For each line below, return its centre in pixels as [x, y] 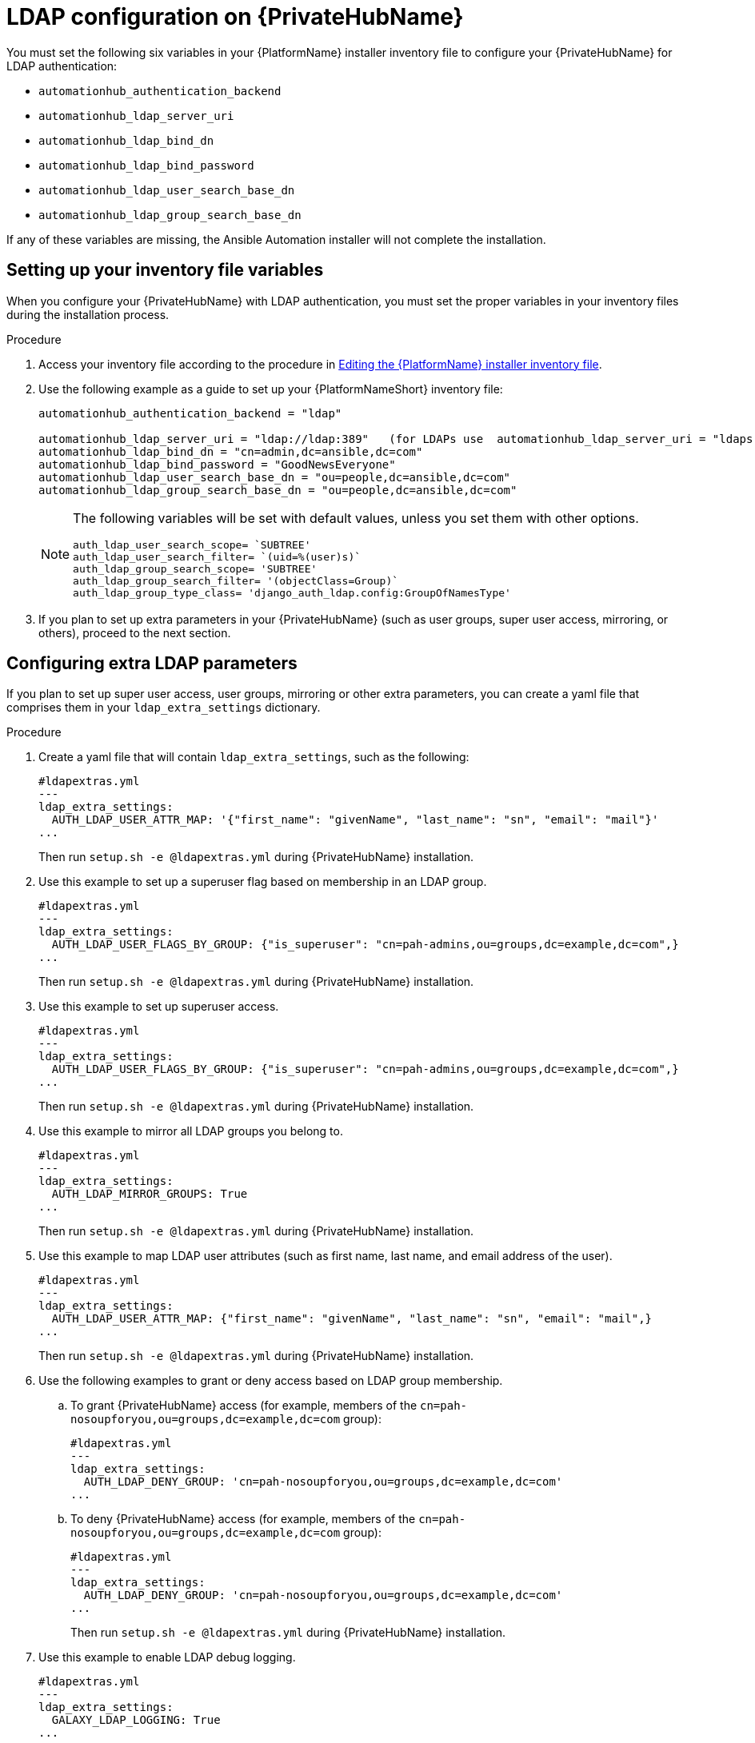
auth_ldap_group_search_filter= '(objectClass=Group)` [236, 580]
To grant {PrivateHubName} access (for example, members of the [244, 1406]
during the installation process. [88, 314]
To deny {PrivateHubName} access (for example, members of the [243, 1519]
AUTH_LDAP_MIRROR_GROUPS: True [150, 1194]
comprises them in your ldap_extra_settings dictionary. [164, 708]
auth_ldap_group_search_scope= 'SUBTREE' [195, 568]
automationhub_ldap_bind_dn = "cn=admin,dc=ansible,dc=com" [231, 451]
